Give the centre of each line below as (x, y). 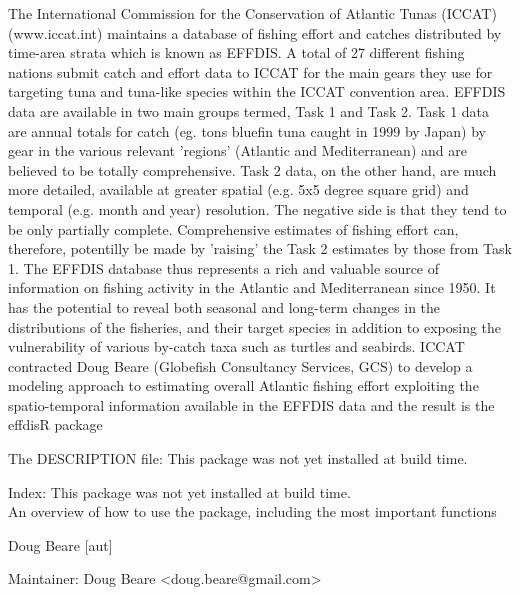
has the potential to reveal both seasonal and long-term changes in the (224, 306)
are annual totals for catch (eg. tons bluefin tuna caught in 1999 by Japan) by (247, 130)
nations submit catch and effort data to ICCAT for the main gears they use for (250, 71)
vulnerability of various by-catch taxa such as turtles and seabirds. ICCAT (236, 346)
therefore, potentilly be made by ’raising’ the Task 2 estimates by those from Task (260, 248)
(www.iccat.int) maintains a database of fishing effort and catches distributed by (255, 32)
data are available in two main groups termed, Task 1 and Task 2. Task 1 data (249, 110)
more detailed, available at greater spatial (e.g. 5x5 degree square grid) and (238, 189)
